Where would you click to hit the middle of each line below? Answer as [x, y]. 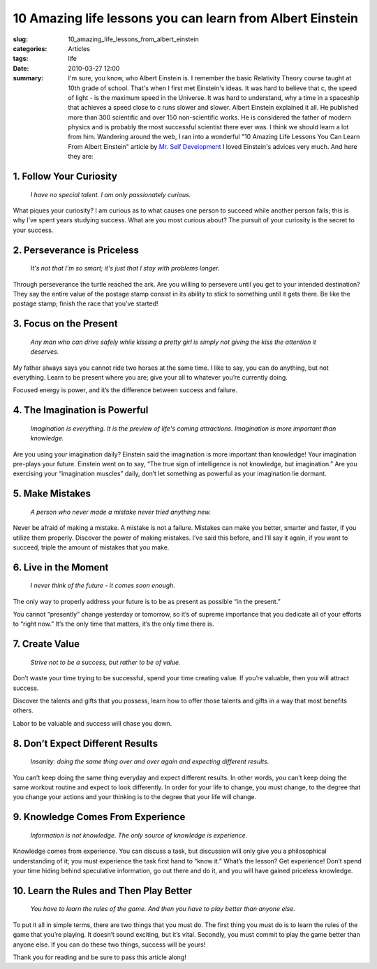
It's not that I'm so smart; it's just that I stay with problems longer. [125, 268]
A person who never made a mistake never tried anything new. [121, 512]
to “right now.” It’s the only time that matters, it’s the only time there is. [113, 624]
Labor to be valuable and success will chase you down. [93, 723]
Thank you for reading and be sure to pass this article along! [99, 957]
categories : [30, 48]
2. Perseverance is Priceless [76, 250]
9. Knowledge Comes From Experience [99, 817]
